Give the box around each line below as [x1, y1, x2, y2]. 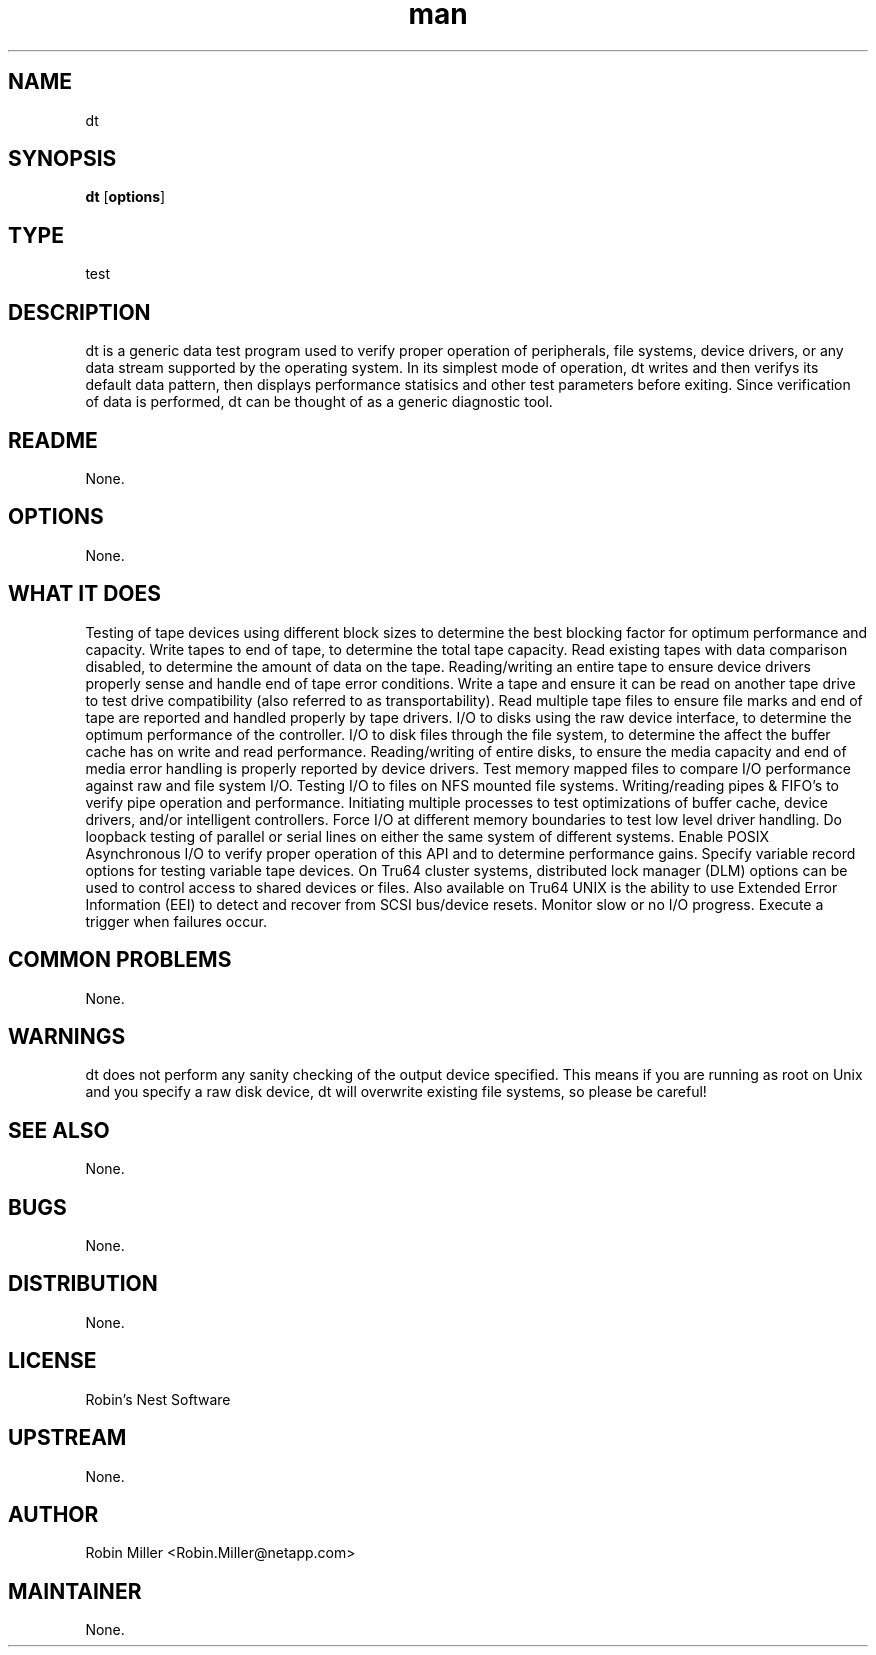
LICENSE [8, 1348, 97, 1374]
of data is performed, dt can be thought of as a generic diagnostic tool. [85, 393, 553, 411]
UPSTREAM [8, 1425, 127, 1451]
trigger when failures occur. [85, 912, 267, 930]
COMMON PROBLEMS [8, 947, 232, 973]
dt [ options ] [85, 188, 166, 206]
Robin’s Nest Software [85, 1390, 231, 1408]
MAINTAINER [8, 1578, 142, 1604]
